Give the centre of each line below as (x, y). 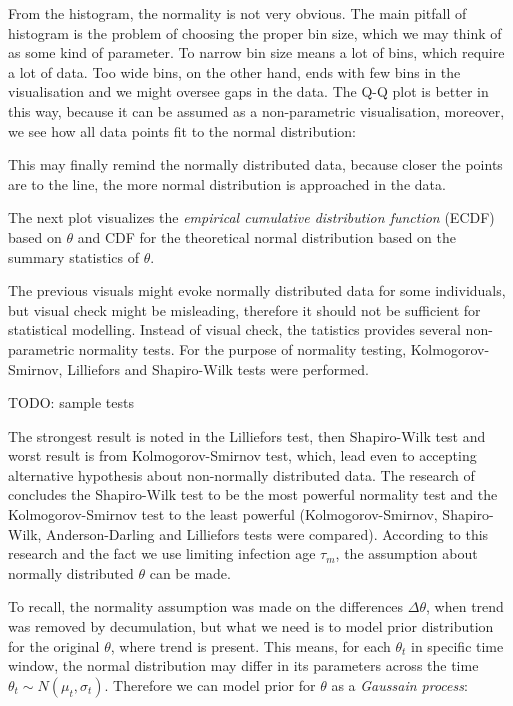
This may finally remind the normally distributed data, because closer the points (255, 164)
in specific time (457, 645)
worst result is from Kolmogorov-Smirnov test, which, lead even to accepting (242, 455)
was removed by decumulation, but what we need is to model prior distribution (251, 626)
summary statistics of (73, 256)
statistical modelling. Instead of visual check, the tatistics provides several (234, 329)
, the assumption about (406, 553)
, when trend (465, 606)
